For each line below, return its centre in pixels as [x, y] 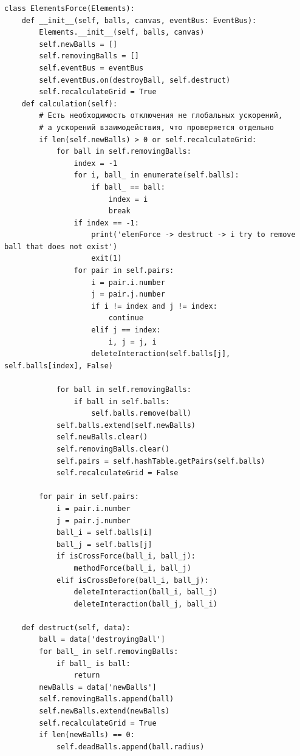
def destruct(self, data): [76, 627]
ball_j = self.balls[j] [104, 544]
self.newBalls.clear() [102, 437]
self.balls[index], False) [59, 366]
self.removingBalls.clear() [113, 449]
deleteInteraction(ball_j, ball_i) [145, 604]
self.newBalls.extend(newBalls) [104, 711]
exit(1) [107, 259]
